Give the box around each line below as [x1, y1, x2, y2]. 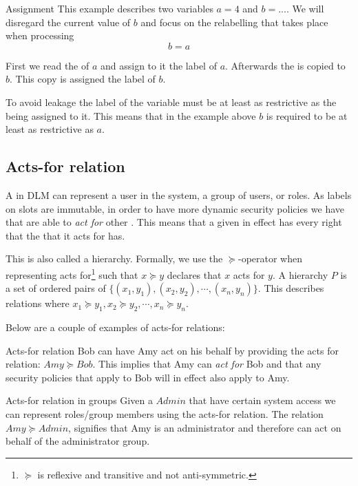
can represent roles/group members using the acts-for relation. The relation [6, 406, 324, 421]
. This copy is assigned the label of [10, 72, 156, 86]
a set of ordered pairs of [6, 281, 106, 295]
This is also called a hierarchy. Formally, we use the [6, 251, 223, 266]
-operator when [238, 251, 302, 266]
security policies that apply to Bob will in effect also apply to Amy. [6, 370, 290, 384]
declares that [167, 267, 222, 282]
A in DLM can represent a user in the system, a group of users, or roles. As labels [6, 187, 352, 202]
